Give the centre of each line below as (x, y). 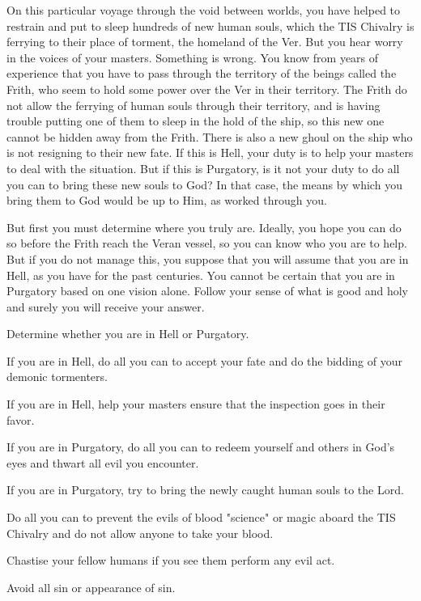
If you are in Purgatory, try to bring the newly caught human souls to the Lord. (205, 490)
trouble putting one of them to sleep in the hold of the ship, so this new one (196, 121)
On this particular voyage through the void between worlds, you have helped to (204, 10)
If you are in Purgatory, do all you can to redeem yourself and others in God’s (201, 447)
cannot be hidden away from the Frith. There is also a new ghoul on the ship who (210, 136)
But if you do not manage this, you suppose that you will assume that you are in (208, 258)
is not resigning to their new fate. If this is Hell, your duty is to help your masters (210, 152)
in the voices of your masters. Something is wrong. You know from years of (193, 57)
